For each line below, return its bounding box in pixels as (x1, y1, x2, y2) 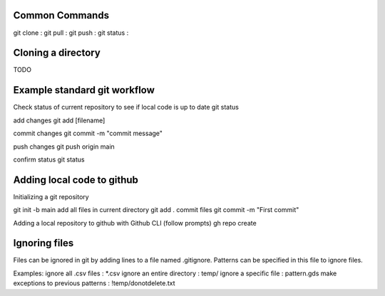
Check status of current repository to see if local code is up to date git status (13, 103, 239, 112)
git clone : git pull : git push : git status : (13, 28, 129, 37)
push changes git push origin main (13, 142, 115, 151)
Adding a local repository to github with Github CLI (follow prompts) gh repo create (13, 218, 257, 227)
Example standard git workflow (13, 84, 155, 96)
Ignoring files (13, 237, 74, 249)
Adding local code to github (13, 174, 139, 186)
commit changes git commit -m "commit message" (13, 129, 163, 138)
